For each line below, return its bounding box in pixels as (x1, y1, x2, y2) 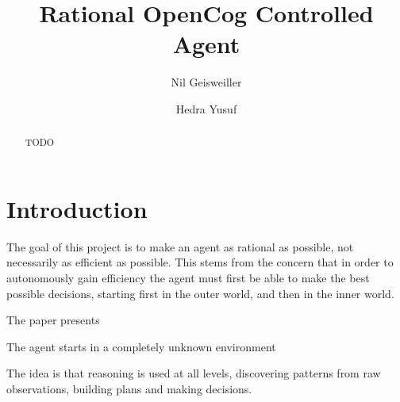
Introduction (6, 192, 148, 224)
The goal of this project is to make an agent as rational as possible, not (6, 238, 354, 255)
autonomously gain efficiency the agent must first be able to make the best (6, 270, 370, 286)
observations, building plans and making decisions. (6, 381, 252, 397)
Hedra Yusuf (175, 100, 237, 117)
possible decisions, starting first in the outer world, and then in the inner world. (6, 285, 394, 301)
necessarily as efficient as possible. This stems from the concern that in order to (6, 254, 394, 270)
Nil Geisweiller (171, 74, 242, 90)
